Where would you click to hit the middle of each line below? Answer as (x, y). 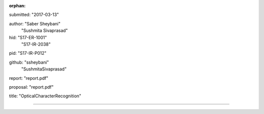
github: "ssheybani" (29, 62)
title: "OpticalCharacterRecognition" (45, 96)
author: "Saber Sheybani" (35, 23)
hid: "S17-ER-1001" (28, 37)
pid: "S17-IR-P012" (28, 53)
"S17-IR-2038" (36, 44)
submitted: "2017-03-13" (34, 15)
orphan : (17, 6)
